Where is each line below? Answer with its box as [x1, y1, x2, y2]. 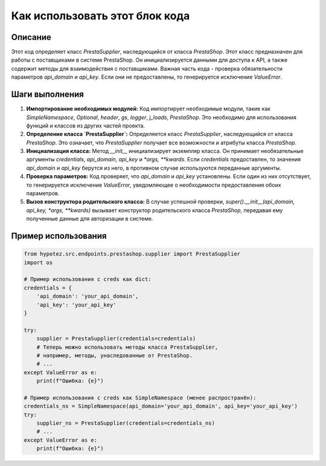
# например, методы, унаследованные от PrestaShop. [36, 352, 193, 359]
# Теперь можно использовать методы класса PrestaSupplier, [36, 343, 219, 351]
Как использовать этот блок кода [11, 9, 190, 22]
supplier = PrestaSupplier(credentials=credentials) [36, 335, 196, 342]
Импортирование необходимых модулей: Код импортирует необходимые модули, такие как [26, 105, 271, 112]
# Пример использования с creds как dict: [24, 276, 152, 283]
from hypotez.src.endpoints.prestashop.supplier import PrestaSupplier [24, 251, 241, 257]
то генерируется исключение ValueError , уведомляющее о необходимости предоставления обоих [26, 181, 281, 189]
